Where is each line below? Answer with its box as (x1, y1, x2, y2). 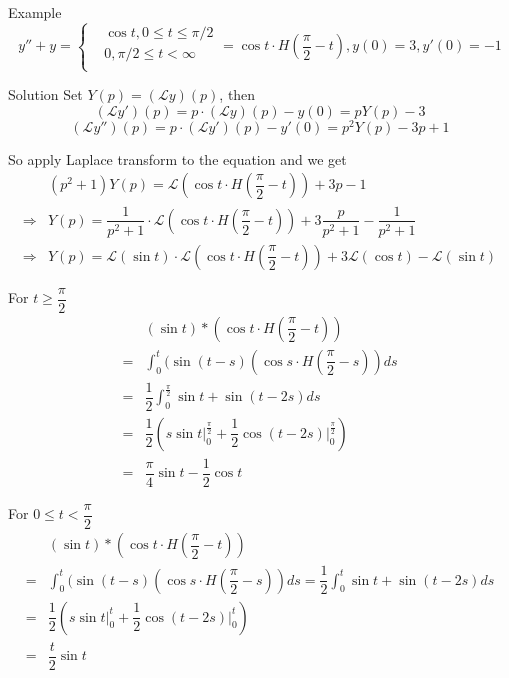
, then (219, 84, 256, 105)
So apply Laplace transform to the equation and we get (8, 148, 347, 169)
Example (8, 2, 62, 22)
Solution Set (8, 84, 83, 105)
